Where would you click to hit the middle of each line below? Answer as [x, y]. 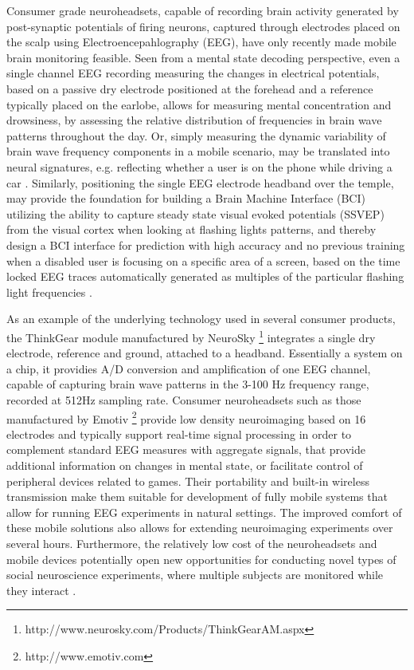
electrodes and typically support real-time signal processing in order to [179, 434]
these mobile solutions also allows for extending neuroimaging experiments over [200, 528]
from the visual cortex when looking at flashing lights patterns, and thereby [191, 229]
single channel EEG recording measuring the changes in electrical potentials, [193, 73]
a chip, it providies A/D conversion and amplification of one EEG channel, [189, 368]
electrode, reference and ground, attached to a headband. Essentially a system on [205, 353]
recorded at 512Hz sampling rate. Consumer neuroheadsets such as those [184, 399]
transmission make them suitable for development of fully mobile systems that [197, 497]
